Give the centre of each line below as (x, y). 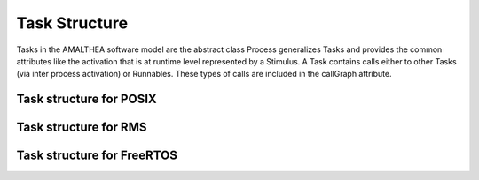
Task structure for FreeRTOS (97, 156)
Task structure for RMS (82, 127)
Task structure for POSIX (86, 99)
